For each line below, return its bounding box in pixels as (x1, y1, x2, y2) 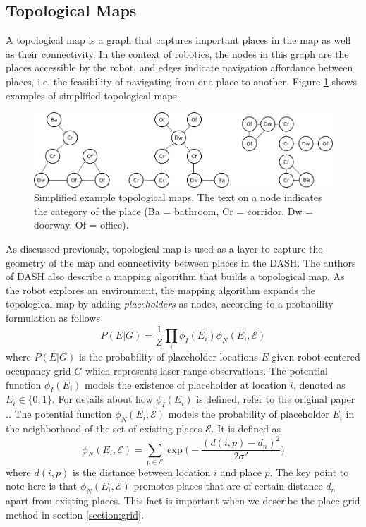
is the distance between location (73, 464, 211, 479)
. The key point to (269, 464, 349, 479)
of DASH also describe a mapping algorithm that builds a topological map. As (6, 269, 345, 284)
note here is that (6, 478, 78, 493)
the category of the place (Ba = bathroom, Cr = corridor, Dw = (34, 203, 314, 218)
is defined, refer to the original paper (196, 392, 355, 406)
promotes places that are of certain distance (133, 478, 323, 493)
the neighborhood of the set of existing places (6, 421, 202, 435)
